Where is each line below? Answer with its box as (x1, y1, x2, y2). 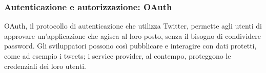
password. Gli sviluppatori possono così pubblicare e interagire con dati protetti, (4, 40, 257, 51)
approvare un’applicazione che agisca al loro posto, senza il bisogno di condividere (4, 30, 261, 41)
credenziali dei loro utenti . (4, 60, 86, 71)
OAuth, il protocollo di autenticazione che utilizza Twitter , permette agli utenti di (4, 20, 262, 31)
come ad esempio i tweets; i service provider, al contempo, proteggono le (4, 51, 231, 61)
